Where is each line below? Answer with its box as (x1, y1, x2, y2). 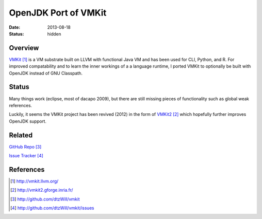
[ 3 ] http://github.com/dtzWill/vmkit (10, 196, 80, 202)
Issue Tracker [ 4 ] (9, 153, 44, 158)
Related (9, 131, 33, 139)
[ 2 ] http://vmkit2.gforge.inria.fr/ (10, 187, 73, 193)
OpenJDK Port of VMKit (9, 7, 107, 18)
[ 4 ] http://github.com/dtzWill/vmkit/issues (10, 205, 95, 211)
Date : (9, 24, 20, 30)
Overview (9, 44, 39, 52)
